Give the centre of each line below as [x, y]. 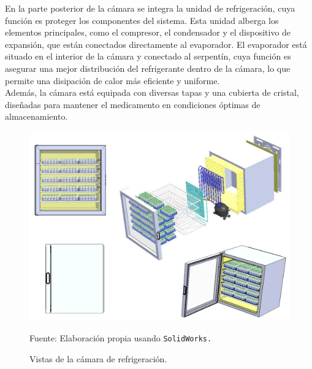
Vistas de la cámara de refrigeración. [98, 358]
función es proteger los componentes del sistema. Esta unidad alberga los [142, 20]
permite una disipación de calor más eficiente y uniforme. [112, 80]
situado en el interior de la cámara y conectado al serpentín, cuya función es [148, 56]
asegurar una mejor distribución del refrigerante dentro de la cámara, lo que [148, 68]
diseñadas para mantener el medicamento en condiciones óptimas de [133, 104]
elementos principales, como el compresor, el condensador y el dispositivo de [148, 32]
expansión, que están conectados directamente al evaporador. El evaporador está [156, 44]
